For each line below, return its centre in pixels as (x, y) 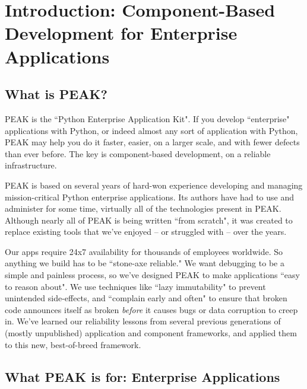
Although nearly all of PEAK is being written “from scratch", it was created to (149, 220)
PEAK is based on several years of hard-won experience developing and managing (154, 185)
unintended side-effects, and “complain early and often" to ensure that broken (146, 298)
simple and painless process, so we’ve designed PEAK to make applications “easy (152, 275)
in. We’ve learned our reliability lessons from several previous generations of (143, 321)
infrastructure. (31, 165)
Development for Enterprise (121, 33)
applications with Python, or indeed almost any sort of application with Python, (151, 130)
